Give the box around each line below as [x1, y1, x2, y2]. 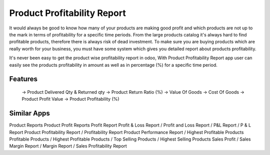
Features [9, 75, 37, 83]
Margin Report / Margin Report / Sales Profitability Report [9, 143, 127, 149]
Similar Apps [9, 109, 50, 118]
